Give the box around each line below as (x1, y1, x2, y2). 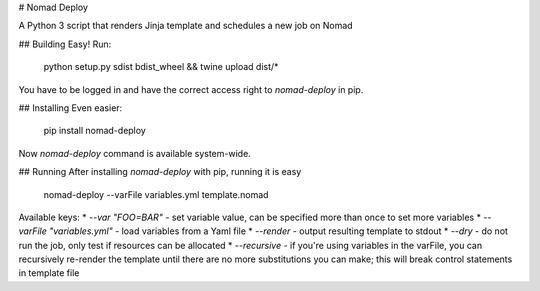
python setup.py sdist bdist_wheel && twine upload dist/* (43, 61, 279, 73)
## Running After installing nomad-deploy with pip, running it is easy (18, 166, 302, 178)
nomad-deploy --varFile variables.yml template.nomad (43, 188, 269, 200)
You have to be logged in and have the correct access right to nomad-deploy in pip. (18, 83, 364, 95)
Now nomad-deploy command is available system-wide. (18, 147, 252, 159)
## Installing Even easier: (18, 101, 123, 114)
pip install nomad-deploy (43, 125, 147, 137)
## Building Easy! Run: (18, 38, 112, 50)
